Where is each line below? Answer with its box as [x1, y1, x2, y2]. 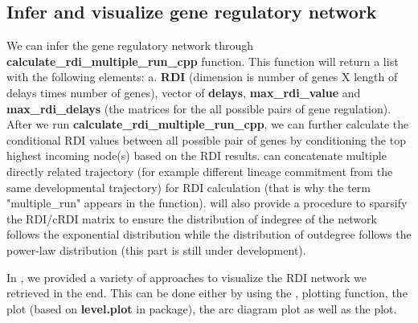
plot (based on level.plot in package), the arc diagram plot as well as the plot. [6, 300, 397, 317]
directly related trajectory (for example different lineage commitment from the [6, 162, 393, 179]
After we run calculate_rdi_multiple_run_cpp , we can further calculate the [6, 116, 409, 133]
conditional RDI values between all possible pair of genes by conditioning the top [6, 131, 406, 148]
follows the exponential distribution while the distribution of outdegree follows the [6, 226, 412, 243]
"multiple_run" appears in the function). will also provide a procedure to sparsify [6, 194, 408, 211]
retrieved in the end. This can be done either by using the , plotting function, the [6, 284, 408, 301]
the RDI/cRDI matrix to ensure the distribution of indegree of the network [6, 210, 377, 227]
